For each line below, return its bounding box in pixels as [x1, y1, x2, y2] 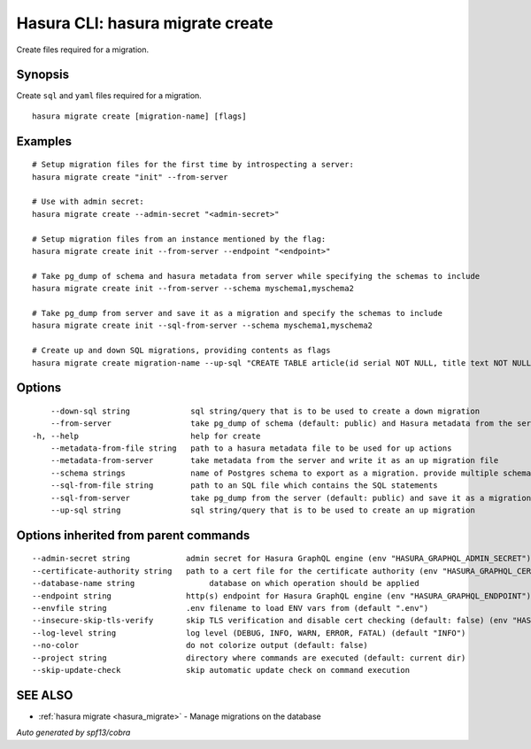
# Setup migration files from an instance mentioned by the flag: [32, 234, 327, 243]
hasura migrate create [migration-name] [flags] [32, 111, 247, 121]
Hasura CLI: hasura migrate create [16, 13, 273, 33]
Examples [16, 134, 73, 149]
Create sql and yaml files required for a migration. [16, 90, 203, 101]
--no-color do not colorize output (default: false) [32, 640, 368, 651]
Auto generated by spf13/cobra [16, 727, 131, 738]
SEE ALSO [16, 687, 73, 703]
